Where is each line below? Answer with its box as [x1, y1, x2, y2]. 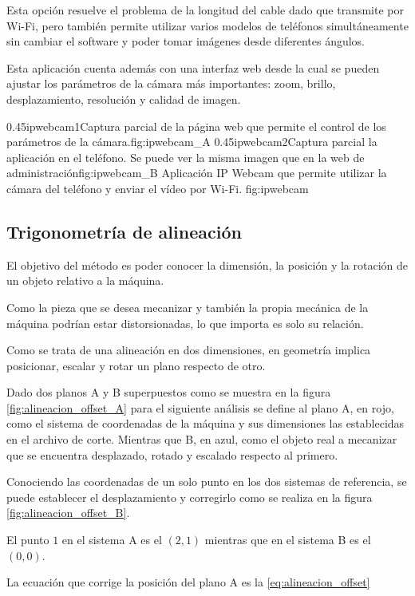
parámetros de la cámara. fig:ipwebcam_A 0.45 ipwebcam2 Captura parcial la [6, 133, 377, 150]
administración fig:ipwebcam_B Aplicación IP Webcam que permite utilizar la [6, 164, 387, 181]
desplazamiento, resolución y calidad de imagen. [6, 90, 241, 107]
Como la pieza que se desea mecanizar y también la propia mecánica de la [6, 298, 369, 315]
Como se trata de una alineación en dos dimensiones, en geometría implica [6, 341, 371, 358]
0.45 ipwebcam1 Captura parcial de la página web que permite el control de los [6, 117, 386, 134]
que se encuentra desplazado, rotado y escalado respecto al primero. [6, 446, 338, 463]
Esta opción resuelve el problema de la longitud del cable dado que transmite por [6, 2, 404, 18]
